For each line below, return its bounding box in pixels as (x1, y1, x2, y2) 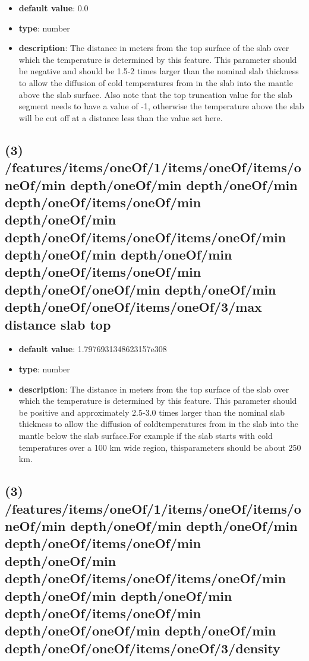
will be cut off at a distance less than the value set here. (18, 111, 223, 124)
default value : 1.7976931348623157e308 (18, 343, 167, 355)
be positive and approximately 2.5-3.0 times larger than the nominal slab (18, 406, 285, 418)
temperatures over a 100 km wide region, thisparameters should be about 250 (18, 441, 301, 453)
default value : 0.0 (18, 2, 89, 14)
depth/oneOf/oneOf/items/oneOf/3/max (5, 298, 262, 316)
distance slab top (5, 315, 111, 333)
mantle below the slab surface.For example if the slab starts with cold (18, 429, 273, 442)
